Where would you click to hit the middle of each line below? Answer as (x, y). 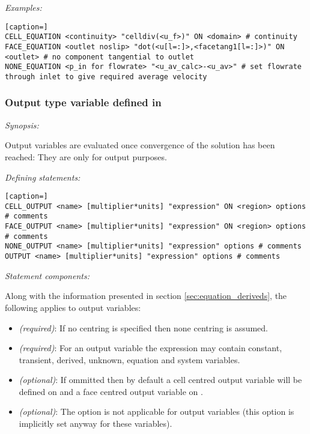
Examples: (23, 7)
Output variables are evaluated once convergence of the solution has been (140, 145)
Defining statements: (43, 177)
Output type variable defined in (83, 102)
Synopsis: (22, 125)
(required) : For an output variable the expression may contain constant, (150, 348)
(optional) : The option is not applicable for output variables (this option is (157, 411)
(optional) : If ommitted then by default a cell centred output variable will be (160, 380)
